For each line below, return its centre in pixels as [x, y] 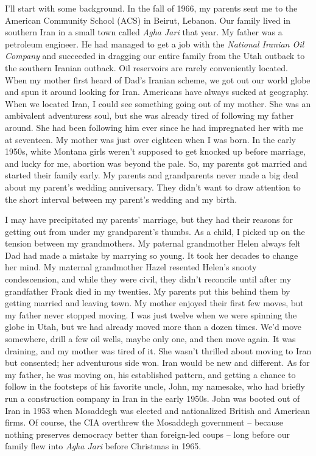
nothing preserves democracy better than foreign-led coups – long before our [147, 434]
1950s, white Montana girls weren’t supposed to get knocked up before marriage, [156, 151]
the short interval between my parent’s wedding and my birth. [121, 199]
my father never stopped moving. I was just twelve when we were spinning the [151, 314]
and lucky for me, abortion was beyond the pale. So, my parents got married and [156, 163]
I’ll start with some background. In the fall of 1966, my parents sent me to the [151, 8]
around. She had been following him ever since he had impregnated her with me [154, 127]
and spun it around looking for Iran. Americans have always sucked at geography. [157, 92]
